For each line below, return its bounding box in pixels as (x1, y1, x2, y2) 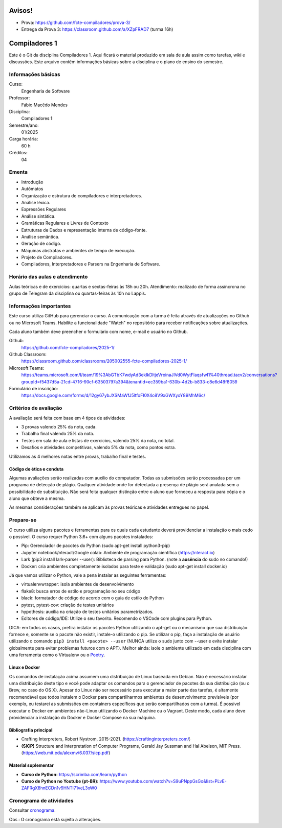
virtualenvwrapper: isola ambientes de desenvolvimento (21, 581, 134, 587)
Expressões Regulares (21, 206, 66, 213)
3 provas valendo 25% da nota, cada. (21, 424, 97, 429)
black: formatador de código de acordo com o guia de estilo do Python (21, 595, 164, 601)
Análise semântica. (21, 234, 60, 239)
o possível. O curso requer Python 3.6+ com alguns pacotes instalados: (9, 534, 153, 540)
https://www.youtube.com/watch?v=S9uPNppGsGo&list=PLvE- (99, 778, 227, 784)
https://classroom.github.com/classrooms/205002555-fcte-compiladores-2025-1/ (21, 358, 187, 364)
